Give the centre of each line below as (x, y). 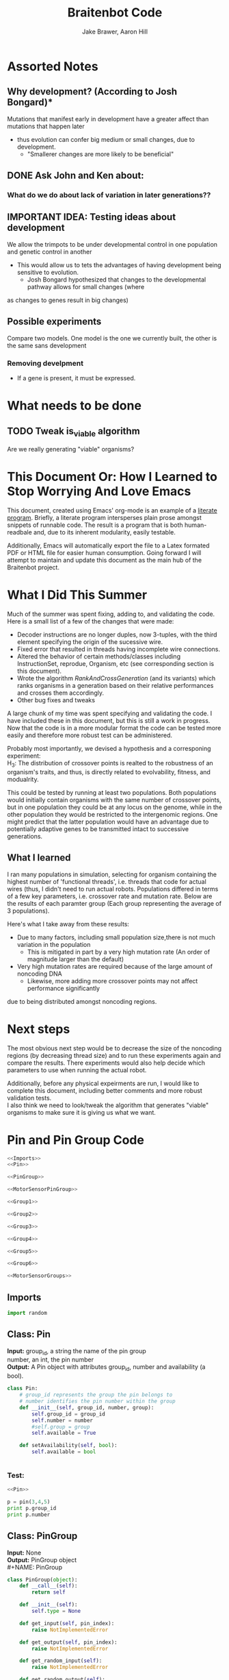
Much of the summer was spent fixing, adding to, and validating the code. (111, 614)
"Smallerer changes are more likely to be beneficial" (100, 154)
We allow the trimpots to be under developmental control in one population (112, 244)
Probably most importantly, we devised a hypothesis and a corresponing (109, 749)
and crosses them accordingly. (60, 693)
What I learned (39, 858)
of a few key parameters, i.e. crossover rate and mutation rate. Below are (110, 896)
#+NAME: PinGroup (35, 1567)
